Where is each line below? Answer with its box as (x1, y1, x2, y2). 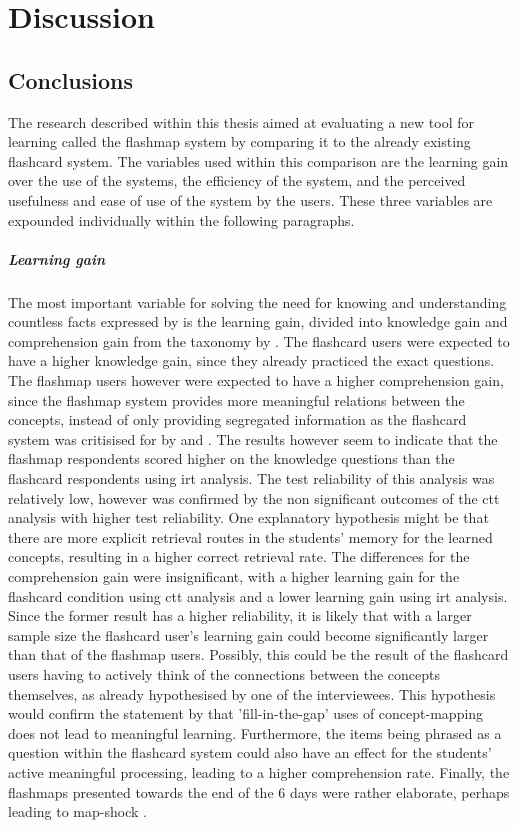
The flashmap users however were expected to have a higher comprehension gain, (8, 370, 504, 391)
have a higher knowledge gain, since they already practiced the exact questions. (8, 350, 495, 371)
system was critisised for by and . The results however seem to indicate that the (8, 428, 498, 449)
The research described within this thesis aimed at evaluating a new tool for (8, 111, 475, 132)
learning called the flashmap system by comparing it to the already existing (8, 131, 471, 152)
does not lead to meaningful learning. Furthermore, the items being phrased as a (8, 722, 502, 743)
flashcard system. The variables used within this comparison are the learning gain (8, 150, 509, 171)
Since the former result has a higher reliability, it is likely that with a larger (8, 605, 472, 626)
